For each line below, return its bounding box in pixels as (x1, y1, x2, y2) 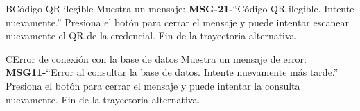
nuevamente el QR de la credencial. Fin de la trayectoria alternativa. (6, 28, 298, 43)
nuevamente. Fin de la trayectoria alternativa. (6, 92, 200, 106)
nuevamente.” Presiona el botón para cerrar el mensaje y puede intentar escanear (6, 14, 349, 29)
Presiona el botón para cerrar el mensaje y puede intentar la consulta (6, 78, 300, 92)
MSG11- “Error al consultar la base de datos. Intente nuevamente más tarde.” (6, 65, 338, 79)
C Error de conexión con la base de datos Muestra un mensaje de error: (6, 51, 307, 65)
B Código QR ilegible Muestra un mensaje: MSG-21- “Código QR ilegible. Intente (6, 1, 354, 15)
